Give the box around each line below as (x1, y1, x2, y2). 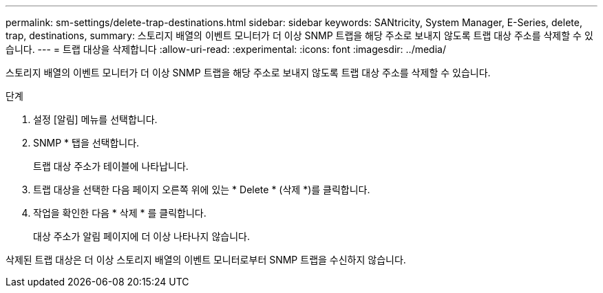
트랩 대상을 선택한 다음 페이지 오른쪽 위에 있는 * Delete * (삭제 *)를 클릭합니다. (33, 184, 370, 195)
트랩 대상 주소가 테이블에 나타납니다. (33, 160, 189, 172)
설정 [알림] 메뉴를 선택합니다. (33, 113, 158, 125)
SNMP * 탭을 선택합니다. (33, 137, 140, 149)
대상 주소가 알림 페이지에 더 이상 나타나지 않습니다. (33, 230, 250, 242)
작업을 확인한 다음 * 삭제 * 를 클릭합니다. (33, 207, 207, 219)
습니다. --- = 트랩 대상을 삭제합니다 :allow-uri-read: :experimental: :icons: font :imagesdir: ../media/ (6, 43, 446, 55)
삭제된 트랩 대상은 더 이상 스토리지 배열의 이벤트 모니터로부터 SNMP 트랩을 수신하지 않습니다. (6, 254, 406, 265)
